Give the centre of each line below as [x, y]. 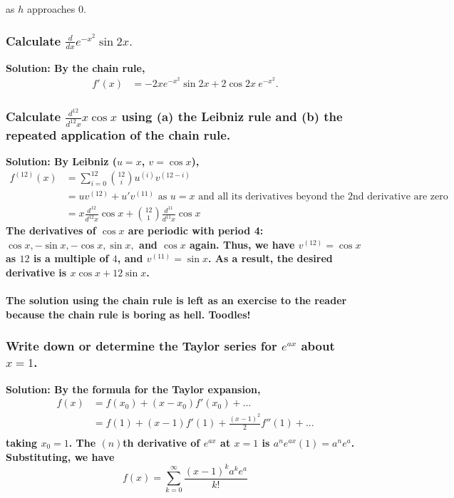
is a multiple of [71, 258]
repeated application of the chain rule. [118, 134]
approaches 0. [56, 9]
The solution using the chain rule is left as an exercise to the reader [176, 300]
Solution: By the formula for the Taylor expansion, [133, 389]
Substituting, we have [60, 456]
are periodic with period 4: [196, 230]
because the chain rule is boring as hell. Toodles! [128, 314]
